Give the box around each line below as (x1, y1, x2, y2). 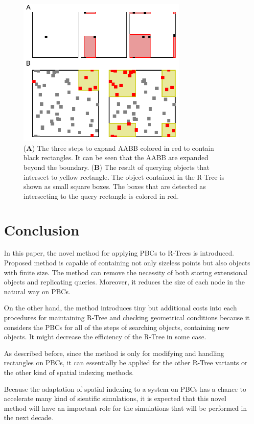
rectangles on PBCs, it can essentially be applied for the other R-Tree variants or (4, 357, 248, 368)
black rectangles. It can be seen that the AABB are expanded (23, 152, 208, 163)
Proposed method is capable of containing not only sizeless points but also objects (4, 258, 250, 268)
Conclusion (4, 219, 80, 239)
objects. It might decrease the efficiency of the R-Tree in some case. (4, 331, 207, 342)
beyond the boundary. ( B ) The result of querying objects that (23, 162, 210, 172)
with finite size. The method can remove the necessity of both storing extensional (4, 267, 248, 277)
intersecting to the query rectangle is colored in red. (23, 190, 179, 201)
